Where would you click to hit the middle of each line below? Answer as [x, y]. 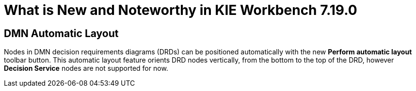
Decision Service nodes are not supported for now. [86, 68]
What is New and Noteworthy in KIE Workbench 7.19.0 [181, 10]
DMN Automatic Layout [61, 33]
